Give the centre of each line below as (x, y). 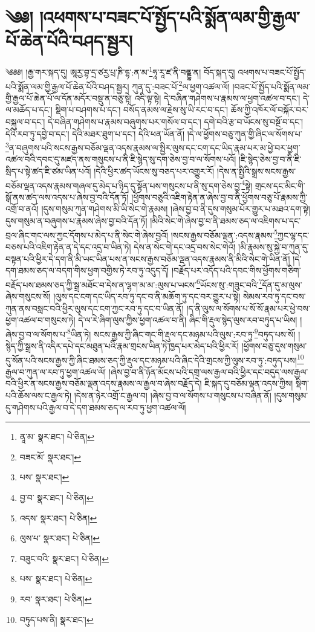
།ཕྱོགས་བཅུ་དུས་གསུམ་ (274, 345)
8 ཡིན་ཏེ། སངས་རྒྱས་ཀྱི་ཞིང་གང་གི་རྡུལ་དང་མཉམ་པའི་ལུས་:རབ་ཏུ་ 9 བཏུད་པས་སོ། (181, 333)
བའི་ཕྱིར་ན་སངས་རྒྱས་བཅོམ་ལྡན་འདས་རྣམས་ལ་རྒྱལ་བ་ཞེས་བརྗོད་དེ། (104, 383)
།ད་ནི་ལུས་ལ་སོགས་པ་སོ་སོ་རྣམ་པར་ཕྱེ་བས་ (248, 308)
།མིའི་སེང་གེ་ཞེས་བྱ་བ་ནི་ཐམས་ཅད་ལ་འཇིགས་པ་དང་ (226, 221)
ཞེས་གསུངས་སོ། (28, 296)
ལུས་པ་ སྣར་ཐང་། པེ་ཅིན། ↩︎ (60, 538)
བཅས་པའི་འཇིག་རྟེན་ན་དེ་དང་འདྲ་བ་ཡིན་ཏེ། (68, 246)
